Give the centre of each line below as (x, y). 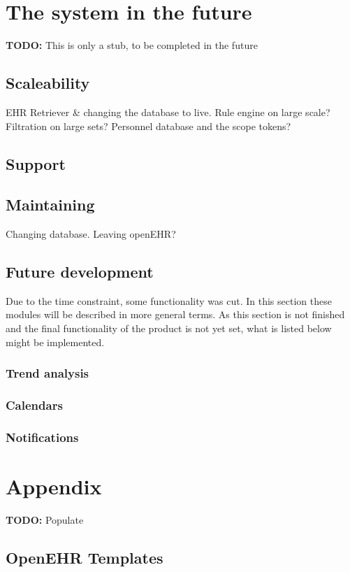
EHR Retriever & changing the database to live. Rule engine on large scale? (168, 112)
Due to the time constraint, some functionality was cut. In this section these (169, 300)
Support (36, 163)
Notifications (42, 437)
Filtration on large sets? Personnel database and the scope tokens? (148, 126)
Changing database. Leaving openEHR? (91, 234)
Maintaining (50, 205)
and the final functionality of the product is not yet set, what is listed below (169, 328)
